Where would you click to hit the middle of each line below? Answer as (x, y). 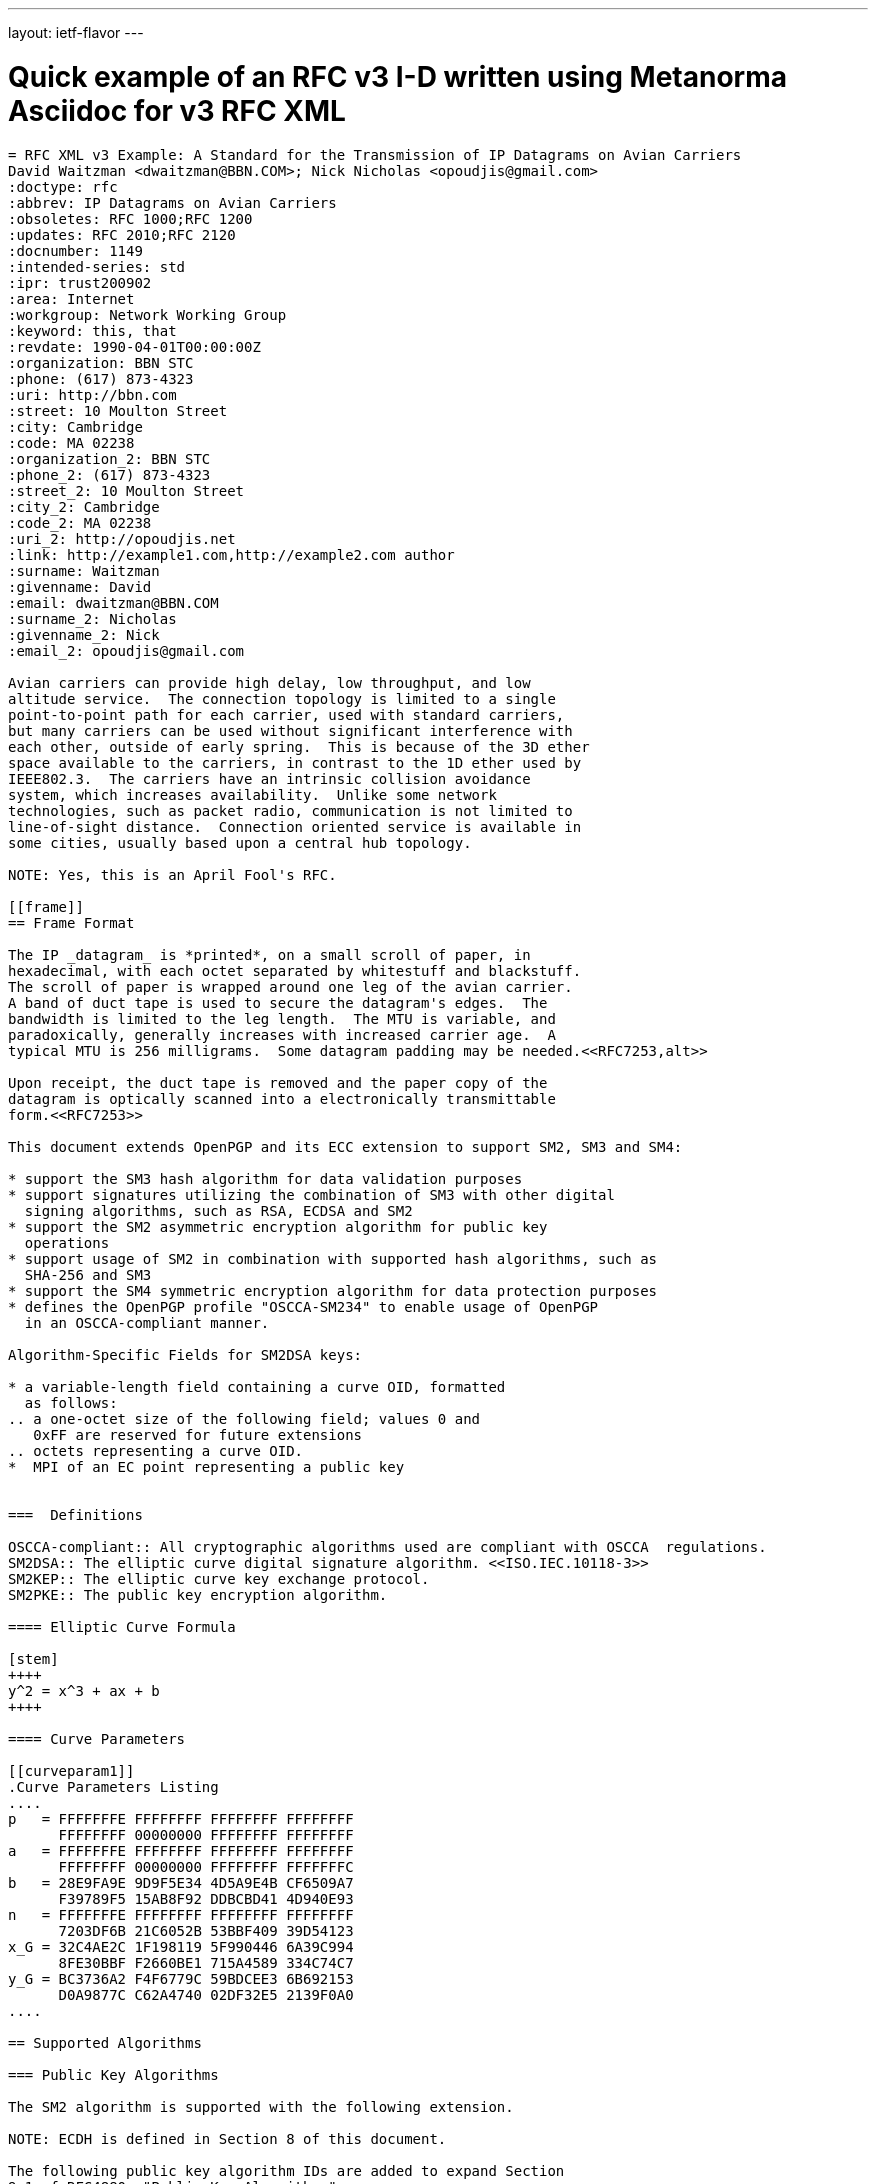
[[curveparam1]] (71, 1770)
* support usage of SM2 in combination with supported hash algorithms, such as (333, 1258)
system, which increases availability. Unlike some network (252, 794)
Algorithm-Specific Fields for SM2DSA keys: (185, 1354)
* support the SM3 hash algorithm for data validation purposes (265, 1178)
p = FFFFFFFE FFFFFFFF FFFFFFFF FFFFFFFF (181, 1818)
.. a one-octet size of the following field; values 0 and (244, 1418)
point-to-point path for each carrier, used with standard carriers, (286, 714)
